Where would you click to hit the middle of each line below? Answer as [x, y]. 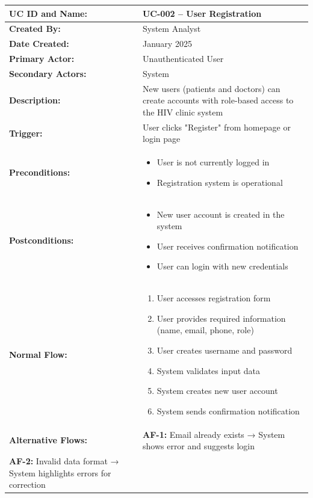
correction [27, 484]
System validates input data [209, 370]
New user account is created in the [221, 214]
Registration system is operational [220, 182]
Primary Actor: [42, 59]
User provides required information [221, 318]
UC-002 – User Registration [202, 13]
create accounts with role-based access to [218, 100]
